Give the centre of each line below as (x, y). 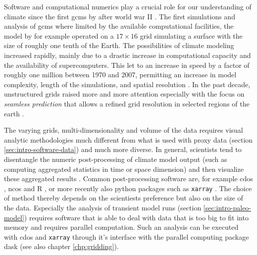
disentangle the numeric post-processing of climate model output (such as (116, 159)
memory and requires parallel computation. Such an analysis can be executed (121, 227)
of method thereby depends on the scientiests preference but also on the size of (124, 198)
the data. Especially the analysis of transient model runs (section (103, 207)
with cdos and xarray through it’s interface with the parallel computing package (127, 236)
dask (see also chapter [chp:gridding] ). (61, 246)
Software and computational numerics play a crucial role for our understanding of (128, 6)
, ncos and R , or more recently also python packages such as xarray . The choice (128, 188)
